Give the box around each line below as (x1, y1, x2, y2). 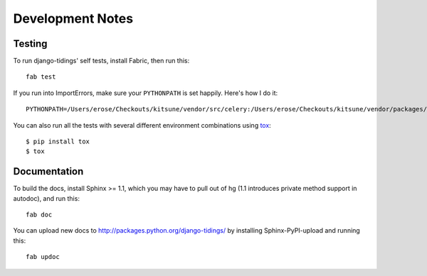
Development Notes (13, 11, 134, 26)
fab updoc (26, 253, 60, 261)
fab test (26, 73, 56, 81)
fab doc (26, 211, 53, 219)
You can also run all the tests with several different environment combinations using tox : (13, 121, 272, 129)
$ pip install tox (26, 138, 90, 145)
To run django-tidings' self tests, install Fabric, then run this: (13, 57, 190, 65)
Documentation (13, 165, 84, 177)
